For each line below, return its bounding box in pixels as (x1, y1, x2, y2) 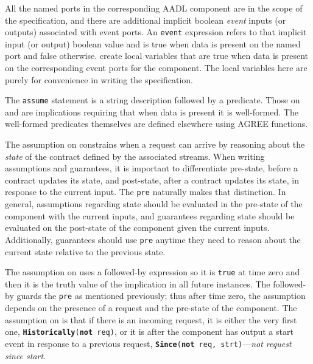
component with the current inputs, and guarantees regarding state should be (5, 209, 295, 222)
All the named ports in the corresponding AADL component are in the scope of (5, 2, 303, 14)
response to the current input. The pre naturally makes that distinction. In (5, 185, 286, 198)
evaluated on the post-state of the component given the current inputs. (5, 221, 270, 234)
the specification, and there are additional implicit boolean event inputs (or (5, 13, 286, 26)
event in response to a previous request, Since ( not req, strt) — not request (5, 337, 292, 349)
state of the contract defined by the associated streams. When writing (5, 149, 265, 162)
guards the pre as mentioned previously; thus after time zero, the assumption (16, 289, 306, 302)
